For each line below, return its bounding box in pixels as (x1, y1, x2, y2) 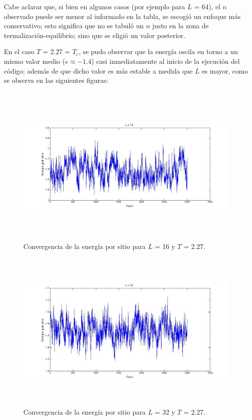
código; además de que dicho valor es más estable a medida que (4, 65, 193, 76)
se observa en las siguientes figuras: (4, 75, 108, 85)
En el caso (4, 46, 35, 57)
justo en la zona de (152, 20, 209, 31)
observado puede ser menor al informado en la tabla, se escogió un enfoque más (4, 11, 241, 21)
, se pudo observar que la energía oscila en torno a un (78, 46, 238, 57)
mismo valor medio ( (4, 56, 65, 66)
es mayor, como (201, 65, 248, 76)
